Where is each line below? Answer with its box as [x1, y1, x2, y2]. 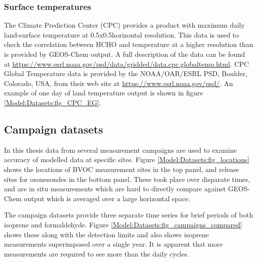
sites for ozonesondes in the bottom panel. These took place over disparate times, [4, 174, 250, 184]
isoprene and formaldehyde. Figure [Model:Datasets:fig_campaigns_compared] [4, 219, 242, 229]
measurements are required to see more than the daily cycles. [4, 248, 189, 259]
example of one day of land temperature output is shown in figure [4, 87, 203, 98]
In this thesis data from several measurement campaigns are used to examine [4, 144, 237, 155]
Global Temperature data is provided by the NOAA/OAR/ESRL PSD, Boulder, [4, 68, 248, 79]
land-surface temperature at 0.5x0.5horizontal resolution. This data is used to [4, 29, 239, 40]
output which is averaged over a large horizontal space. [24, 193, 190, 203]
